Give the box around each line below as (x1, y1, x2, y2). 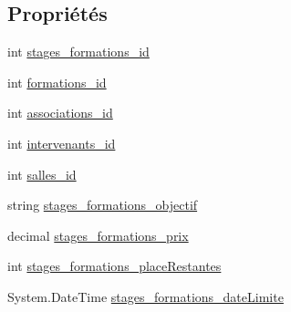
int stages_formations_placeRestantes (7, 256, 222, 276)
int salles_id (7, 164, 77, 183)
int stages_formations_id (7, 42, 150, 61)
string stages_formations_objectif (7, 195, 198, 214)
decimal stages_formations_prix (7, 225, 189, 244)
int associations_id (7, 103, 113, 122)
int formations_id (7, 72, 107, 91)
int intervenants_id (7, 133, 116, 152)
